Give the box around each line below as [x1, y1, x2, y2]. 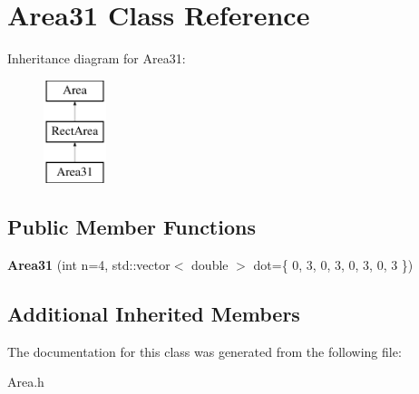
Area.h [7, 372, 44, 391]
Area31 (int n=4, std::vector [7, 255, 171, 274]
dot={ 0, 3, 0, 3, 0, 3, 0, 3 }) [253, 255, 414, 274]
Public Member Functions [7, 213, 256, 241]
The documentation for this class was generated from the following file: [7, 341, 402, 360]
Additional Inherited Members [7, 299, 300, 327]
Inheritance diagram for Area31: [7, 49, 186, 68]
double [191, 255, 229, 274]
